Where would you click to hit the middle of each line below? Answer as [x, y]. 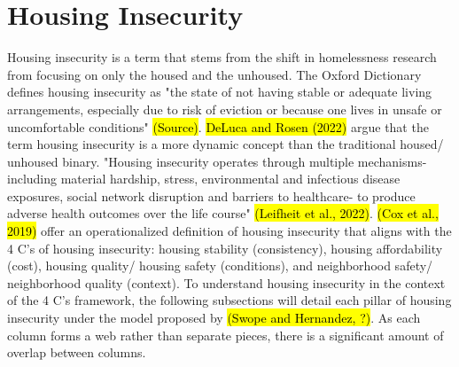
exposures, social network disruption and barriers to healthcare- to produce [211, 195]
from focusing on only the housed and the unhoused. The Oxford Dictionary [214, 74]
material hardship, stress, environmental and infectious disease [230, 179]
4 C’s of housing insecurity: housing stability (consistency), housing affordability [225, 248]
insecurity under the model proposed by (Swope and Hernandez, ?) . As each [214, 318]
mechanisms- [392, 161]
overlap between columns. [77, 352]
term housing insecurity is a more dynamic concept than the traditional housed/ [226, 144]
